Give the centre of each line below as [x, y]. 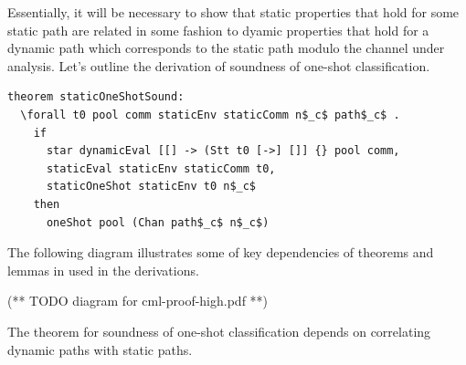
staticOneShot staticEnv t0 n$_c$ [151, 187]
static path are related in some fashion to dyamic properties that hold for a [218, 30]
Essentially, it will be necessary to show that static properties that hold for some [233, 12]
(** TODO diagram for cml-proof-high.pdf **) [138, 301]
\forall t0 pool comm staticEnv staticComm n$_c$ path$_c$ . [210, 115]
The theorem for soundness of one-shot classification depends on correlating [219, 331]
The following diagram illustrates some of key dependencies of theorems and [221, 252]
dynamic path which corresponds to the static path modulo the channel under [226, 48]
